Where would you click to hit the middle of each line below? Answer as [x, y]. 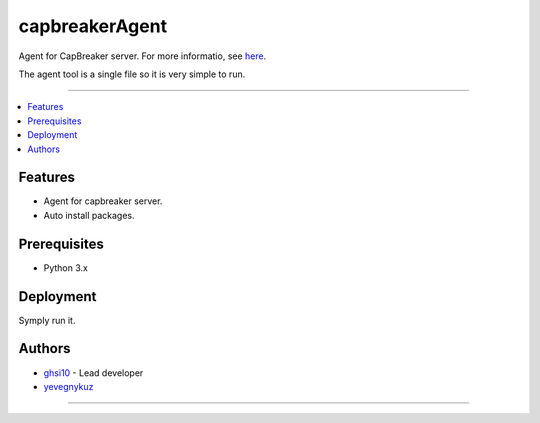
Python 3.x [66, 267]
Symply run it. [47, 320]
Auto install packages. [89, 215]
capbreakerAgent [93, 26]
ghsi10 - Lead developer [93, 372]
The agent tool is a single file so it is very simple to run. [132, 74]
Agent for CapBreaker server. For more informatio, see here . [142, 56]
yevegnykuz [68, 386]
